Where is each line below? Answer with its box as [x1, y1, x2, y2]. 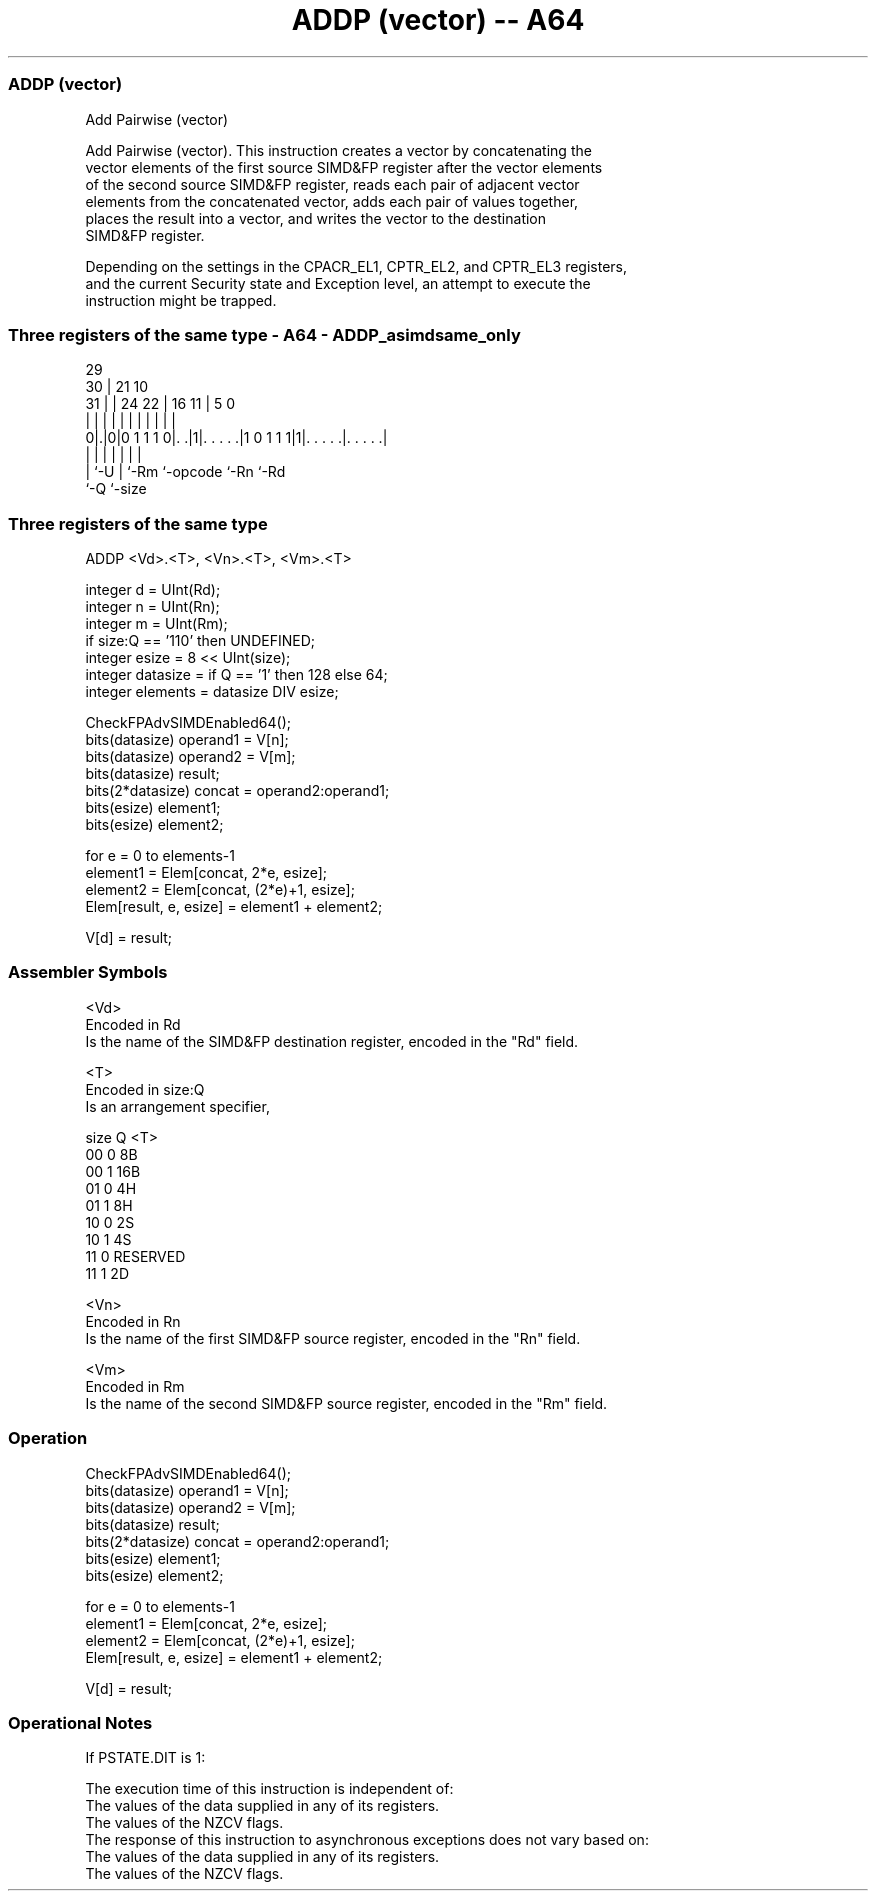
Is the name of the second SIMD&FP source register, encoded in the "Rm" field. [85, 1394, 608, 1412]
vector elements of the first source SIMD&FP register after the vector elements [85, 158, 603, 176]
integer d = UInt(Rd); [85, 581, 221, 598]
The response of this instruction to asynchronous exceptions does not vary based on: [85, 1831, 649, 1849]
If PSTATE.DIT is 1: [85, 1749, 206, 1767]
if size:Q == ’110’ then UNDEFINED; [85, 632, 315, 649]
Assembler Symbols [8, 962, 168, 983]
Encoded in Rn [85, 1312, 181, 1330]
